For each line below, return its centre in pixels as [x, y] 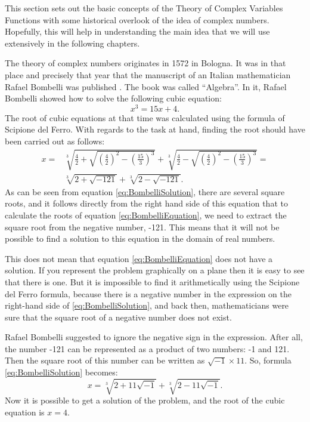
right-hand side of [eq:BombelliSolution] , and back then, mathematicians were [147, 305]
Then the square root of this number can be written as [105, 360]
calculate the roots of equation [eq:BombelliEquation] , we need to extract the [146, 215]
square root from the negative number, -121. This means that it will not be [142, 227]
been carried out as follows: [55, 141]
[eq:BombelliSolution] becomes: [61, 372]
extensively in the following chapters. [72, 43]
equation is [25, 412]
